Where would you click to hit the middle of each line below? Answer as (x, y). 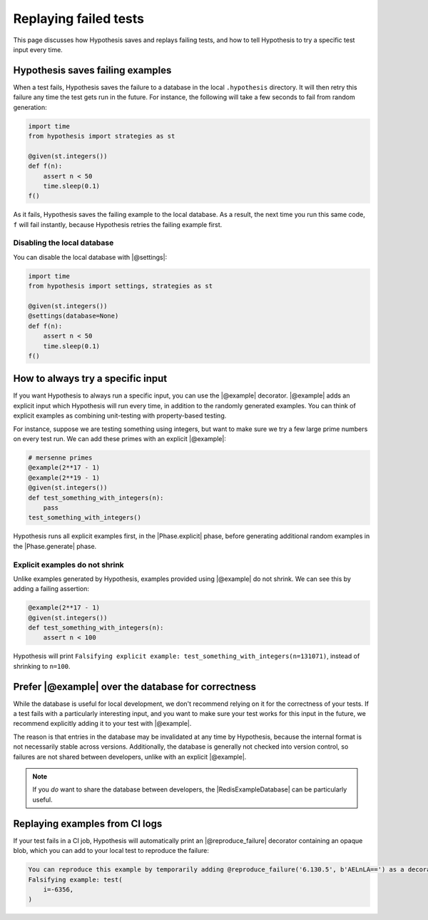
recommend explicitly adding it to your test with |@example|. (102, 724)
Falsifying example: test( (75, 879)
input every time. (38, 49)
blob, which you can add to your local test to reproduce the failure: (111, 851)
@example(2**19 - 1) (64, 477)
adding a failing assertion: (51, 589)
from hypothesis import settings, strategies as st (121, 286)
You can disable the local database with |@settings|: (90, 257)
